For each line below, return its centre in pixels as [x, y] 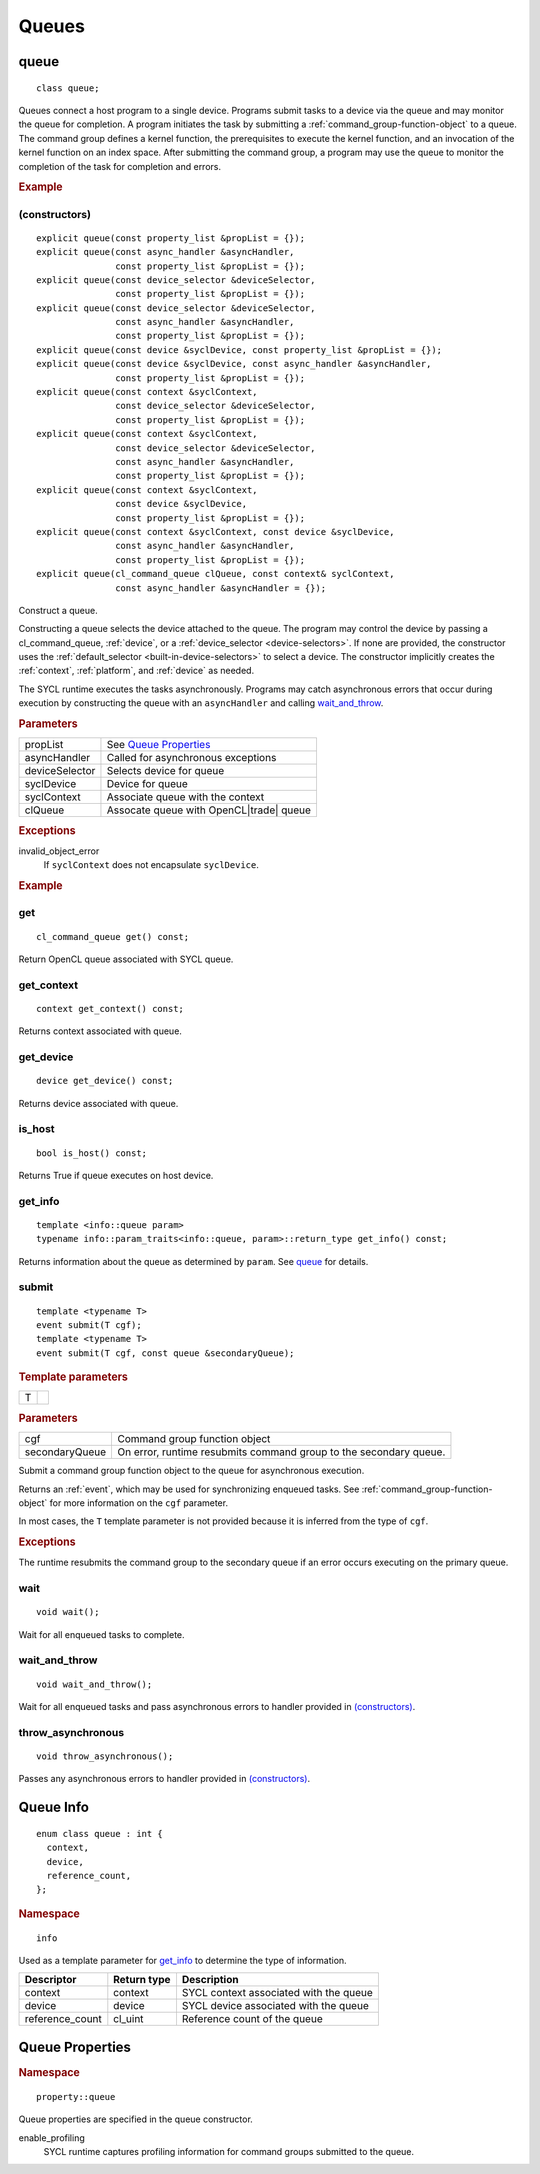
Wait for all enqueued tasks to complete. [101, 1634]
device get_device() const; [105, 1081]
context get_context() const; [110, 1008]
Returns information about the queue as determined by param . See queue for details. [193, 1261]
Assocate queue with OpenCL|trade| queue [209, 810]
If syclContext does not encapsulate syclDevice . [151, 865]
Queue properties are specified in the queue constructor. [136, 2119]
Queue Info [54, 1807]
